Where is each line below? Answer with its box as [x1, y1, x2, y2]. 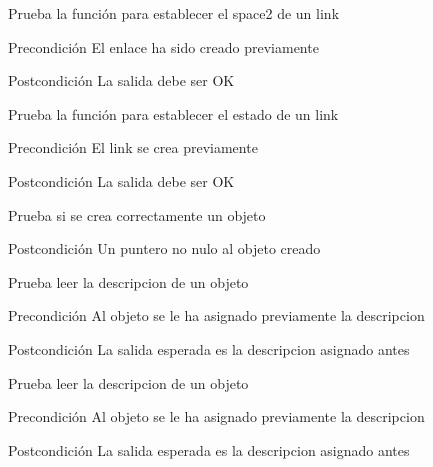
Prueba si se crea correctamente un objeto [8, 204, 266, 225]
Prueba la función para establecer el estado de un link [8, 103, 339, 124]
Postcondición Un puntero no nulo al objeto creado [8, 238, 321, 259]
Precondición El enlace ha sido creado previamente [8, 36, 319, 57]
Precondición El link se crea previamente [8, 137, 258, 158]
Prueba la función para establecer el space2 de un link [8, 3, 340, 23]
